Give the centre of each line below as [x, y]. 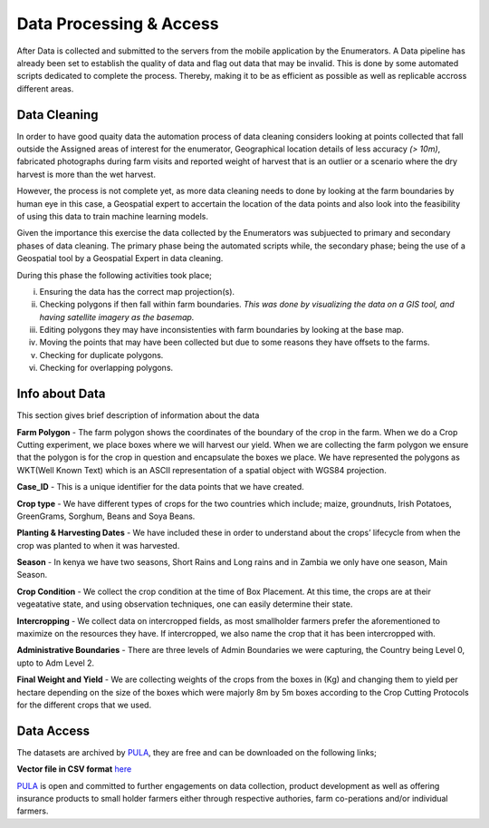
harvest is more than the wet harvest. [86, 174]
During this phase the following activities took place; [115, 275]
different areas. [45, 88]
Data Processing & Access [118, 24]
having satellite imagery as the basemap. [117, 317]
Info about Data [61, 394]
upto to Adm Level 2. [56, 663]
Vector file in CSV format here [74, 769]
